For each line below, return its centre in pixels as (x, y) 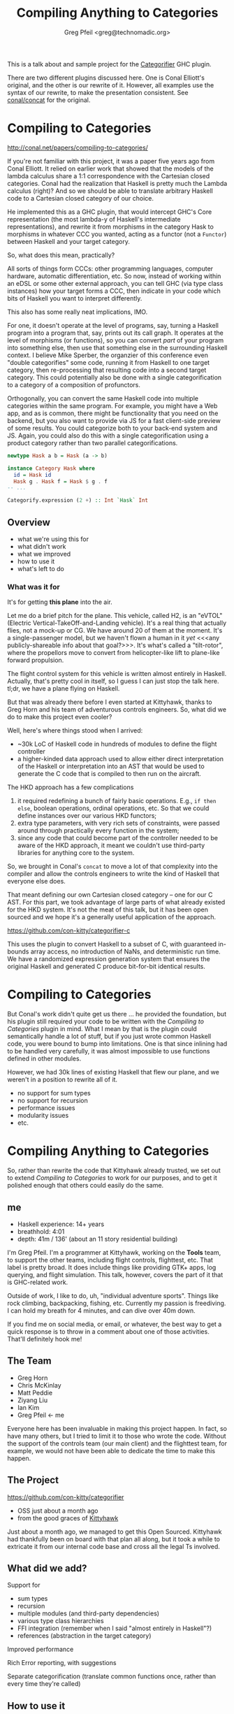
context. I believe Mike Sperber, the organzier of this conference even (108, 355)
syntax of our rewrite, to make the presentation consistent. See (98, 92)
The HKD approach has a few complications (71, 787)
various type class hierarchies (60, 1621)
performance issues (46, 1108)
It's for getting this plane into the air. (60, 602)
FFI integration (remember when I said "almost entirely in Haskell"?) (115, 1628)
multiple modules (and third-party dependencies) (88, 1613)
